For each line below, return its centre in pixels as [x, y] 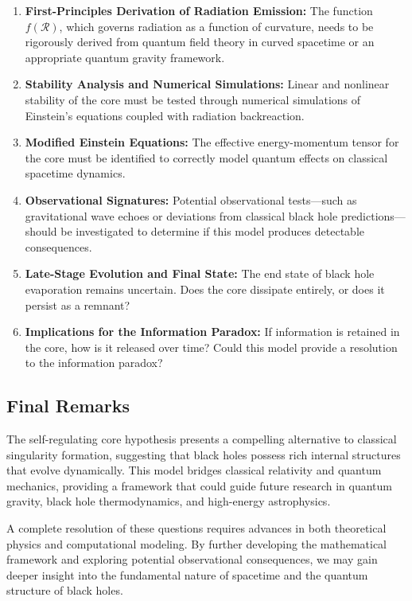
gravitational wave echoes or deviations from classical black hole [181, 215]
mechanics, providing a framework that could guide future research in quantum [199, 485]
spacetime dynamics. [75, 173]
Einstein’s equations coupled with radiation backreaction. [165, 115]
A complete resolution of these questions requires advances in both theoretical [196, 528]
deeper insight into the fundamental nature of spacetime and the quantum [187, 574]
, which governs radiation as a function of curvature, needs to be [216, 26]
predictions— [373, 215]
